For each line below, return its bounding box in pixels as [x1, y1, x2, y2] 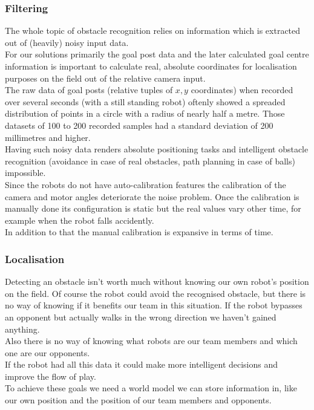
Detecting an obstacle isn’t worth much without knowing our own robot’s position [5, 275, 309, 288]
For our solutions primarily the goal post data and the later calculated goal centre [5, 48, 309, 60]
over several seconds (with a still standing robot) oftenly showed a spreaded [5, 95, 286, 108]
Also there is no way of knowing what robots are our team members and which [5, 334, 298, 347]
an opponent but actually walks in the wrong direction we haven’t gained [5, 310, 276, 323]
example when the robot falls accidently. [5, 213, 154, 226]
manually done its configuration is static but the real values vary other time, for [5, 202, 301, 215]
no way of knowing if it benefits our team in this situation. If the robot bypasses [5, 299, 303, 311]
